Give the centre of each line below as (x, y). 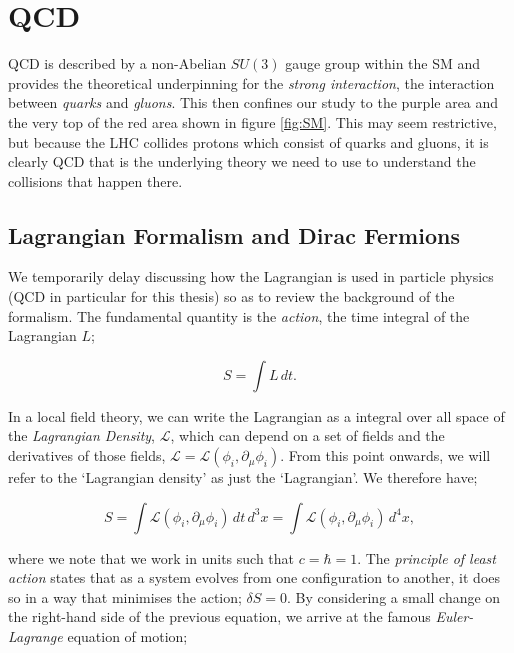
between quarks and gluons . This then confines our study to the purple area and (253, 102)
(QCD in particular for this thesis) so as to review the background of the (231, 296)
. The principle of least (426, 557)
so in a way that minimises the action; (125, 596)
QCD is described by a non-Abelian (117, 63)
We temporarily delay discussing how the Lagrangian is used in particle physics (251, 276)
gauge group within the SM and (383, 63)
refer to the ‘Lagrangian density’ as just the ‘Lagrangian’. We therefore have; (243, 477)
